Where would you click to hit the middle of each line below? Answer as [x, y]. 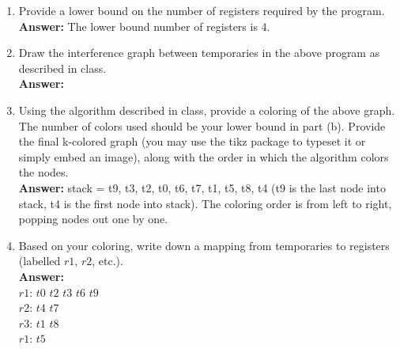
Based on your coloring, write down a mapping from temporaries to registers [204, 245]
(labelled [40, 261]
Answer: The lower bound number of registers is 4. [144, 26]
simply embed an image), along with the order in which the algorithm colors [204, 156]
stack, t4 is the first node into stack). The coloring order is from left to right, [205, 203]
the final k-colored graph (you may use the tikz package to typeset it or [192, 141]
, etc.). [108, 261]
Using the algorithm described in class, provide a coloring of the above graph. [207, 110]
